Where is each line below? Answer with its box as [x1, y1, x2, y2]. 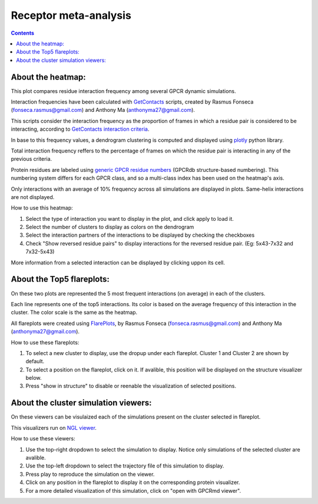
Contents [11, 29, 35, 37]
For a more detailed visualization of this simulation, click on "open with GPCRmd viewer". [25, 487, 241, 494]
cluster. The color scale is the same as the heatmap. [11, 309, 138, 316]
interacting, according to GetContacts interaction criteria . [11, 125, 150, 132]
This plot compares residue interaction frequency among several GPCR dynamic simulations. [11, 87, 236, 94]
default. [25, 358, 45, 365]
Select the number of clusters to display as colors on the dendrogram [25, 224, 194, 231]
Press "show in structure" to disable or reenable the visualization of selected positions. [25, 383, 237, 390]
